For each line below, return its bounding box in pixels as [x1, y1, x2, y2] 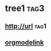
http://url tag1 [5, 22, 47, 30]
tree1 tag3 [5, 3, 45, 14]
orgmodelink [5, 38, 44, 46]
